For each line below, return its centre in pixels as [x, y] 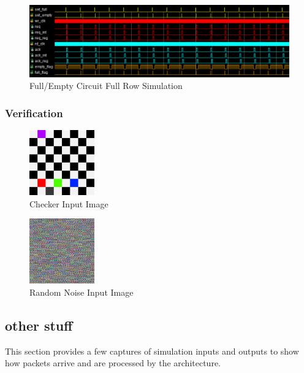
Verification [34, 113]
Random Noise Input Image [82, 292]
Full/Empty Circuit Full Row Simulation [106, 86]
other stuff [39, 325]
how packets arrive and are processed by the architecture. [113, 363]
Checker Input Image [69, 203]
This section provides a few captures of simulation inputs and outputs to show [152, 351]
